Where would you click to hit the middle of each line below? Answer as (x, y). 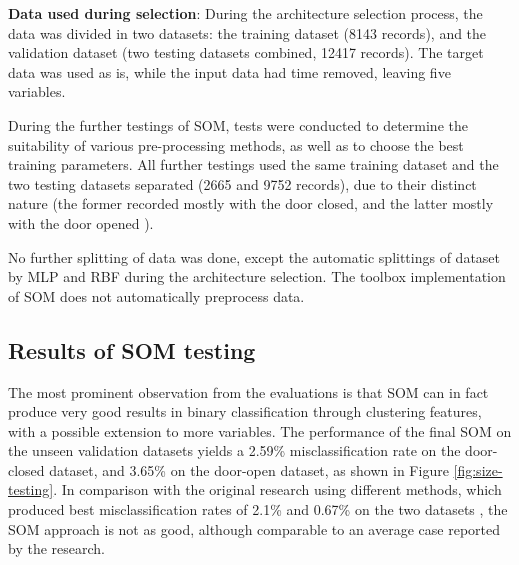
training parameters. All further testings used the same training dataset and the (253, 164)
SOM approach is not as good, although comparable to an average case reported (254, 528)
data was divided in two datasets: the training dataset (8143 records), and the (247, 32)
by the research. (56, 548)
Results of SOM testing (132, 349)
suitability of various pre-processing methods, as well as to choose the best (236, 144)
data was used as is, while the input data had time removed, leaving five (229, 71)
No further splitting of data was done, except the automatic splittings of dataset (254, 256)
